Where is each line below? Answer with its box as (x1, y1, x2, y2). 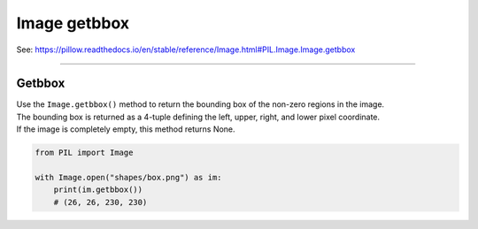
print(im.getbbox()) (53, 185, 143, 195)
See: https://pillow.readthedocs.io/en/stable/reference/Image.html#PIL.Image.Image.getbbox (16, 44, 356, 55)
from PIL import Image (35, 148, 134, 158)
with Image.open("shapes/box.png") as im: (35, 172, 222, 182)
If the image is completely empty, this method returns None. (16, 124, 235, 134)
